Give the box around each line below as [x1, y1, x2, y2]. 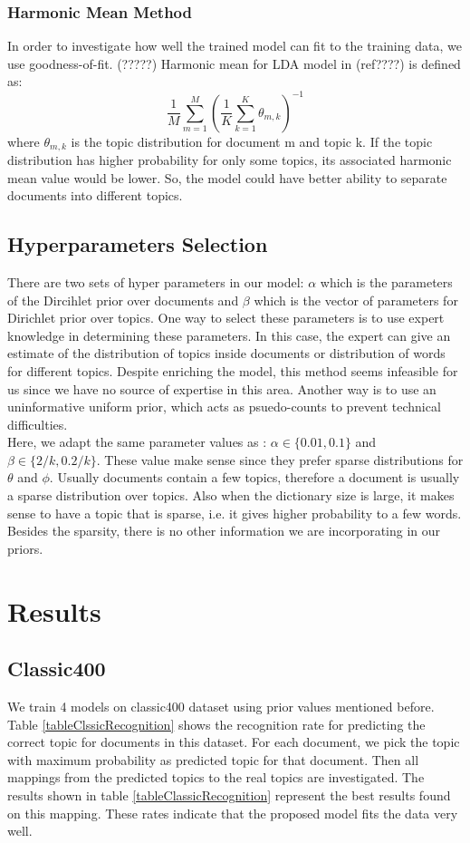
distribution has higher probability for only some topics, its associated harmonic [7, 150, 452, 169]
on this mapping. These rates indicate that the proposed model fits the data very [7, 803, 458, 822]
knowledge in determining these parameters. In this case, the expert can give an [7, 325, 451, 344]
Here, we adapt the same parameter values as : [7, 432, 267, 451]
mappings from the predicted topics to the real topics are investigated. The [7, 768, 425, 787]
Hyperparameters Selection [7, 230, 268, 258]
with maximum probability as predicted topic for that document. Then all [7, 750, 419, 769]
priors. [7, 538, 43, 557]
